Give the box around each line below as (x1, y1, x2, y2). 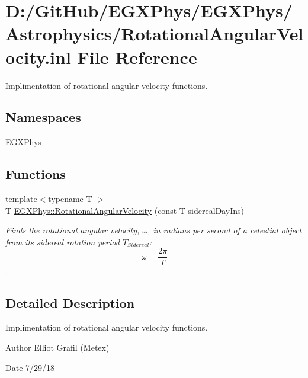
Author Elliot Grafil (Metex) (5, 341, 110, 353)
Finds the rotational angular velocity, (5, 224, 140, 236)
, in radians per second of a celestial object (147, 224, 302, 236)
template (5, 193, 37, 205)
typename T (48, 193, 92, 205)
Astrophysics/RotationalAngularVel (5, 21, 304, 46)
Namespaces (5, 108, 81, 126)
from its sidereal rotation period (5, 235, 120, 248)
